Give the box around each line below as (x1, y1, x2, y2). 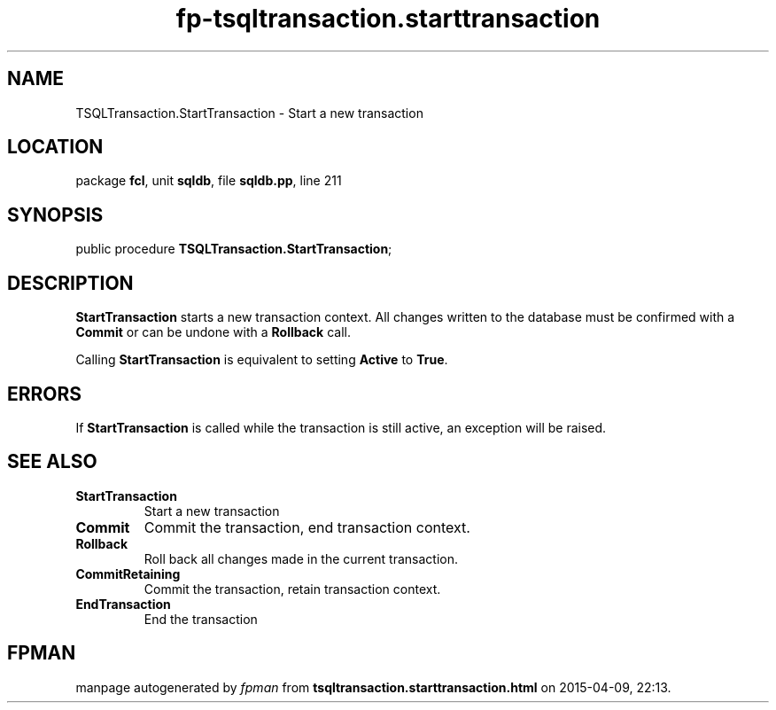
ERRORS (7, 382, 82, 405)
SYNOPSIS (7, 203, 104, 226)
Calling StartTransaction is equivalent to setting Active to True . (75, 352, 448, 368)
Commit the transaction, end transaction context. (144, 518, 470, 536)
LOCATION (7, 136, 104, 159)
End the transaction (144, 611, 258, 627)
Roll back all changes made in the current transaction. (144, 550, 458, 566)
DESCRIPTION (7, 271, 134, 294)
